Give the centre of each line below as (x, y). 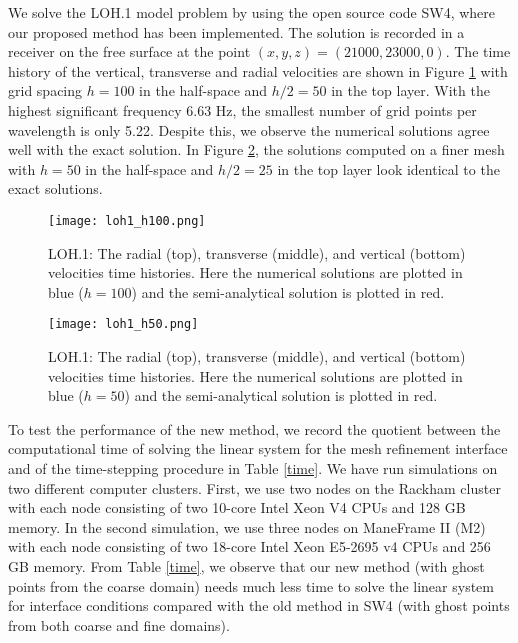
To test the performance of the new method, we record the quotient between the (254, 428)
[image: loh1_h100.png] (127, 220)
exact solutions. (55, 188)
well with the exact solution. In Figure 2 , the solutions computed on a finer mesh (256, 149)
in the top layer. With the (410, 90)
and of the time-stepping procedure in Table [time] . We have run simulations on (253, 468)
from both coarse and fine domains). (119, 624)
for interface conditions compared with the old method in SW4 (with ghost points (259, 605)
